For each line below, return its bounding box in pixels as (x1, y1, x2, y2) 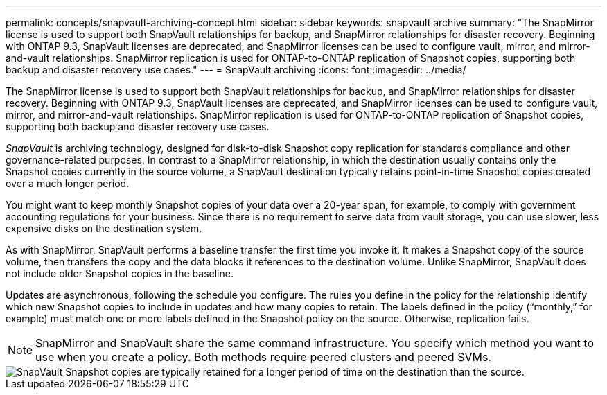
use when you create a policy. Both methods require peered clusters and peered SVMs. (35, 350, 491, 364)
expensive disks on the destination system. (6, 222, 202, 234)
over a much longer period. (6, 177, 130, 189)
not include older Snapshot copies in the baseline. (6, 267, 234, 279)
